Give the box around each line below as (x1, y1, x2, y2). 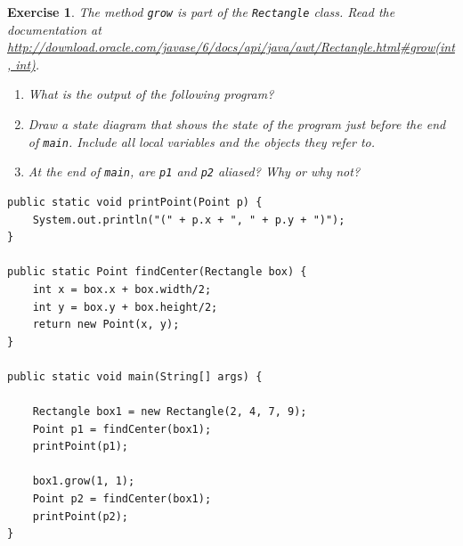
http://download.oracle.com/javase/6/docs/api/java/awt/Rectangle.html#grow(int (7, 37, 455, 56)
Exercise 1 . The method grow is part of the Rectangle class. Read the (7, 3, 395, 20)
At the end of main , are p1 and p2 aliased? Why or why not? (28, 162, 361, 181)
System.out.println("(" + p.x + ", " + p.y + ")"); (32, 213, 345, 226)
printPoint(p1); (32, 440, 129, 453)
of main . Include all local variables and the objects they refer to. (28, 132, 376, 151)
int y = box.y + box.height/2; (32, 300, 218, 314)
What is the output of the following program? (28, 85, 274, 103)
